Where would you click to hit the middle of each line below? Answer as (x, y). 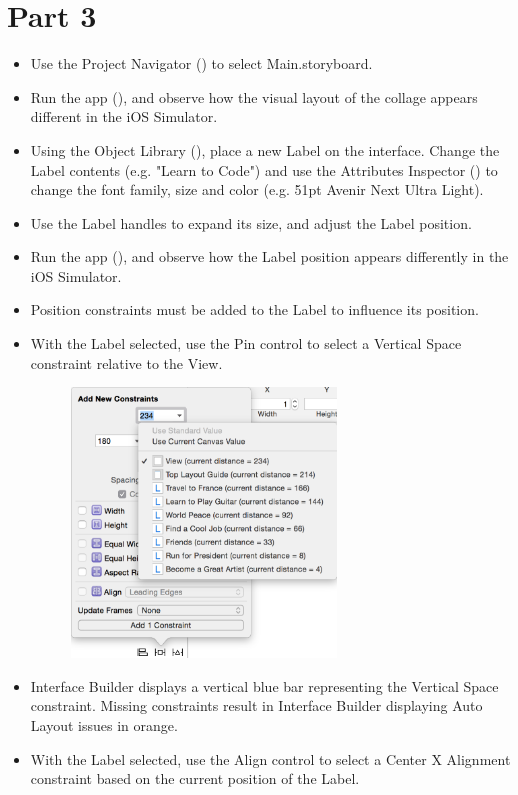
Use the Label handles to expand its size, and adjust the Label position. (251, 222)
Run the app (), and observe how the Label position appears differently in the (269, 256)
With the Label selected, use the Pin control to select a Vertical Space (246, 343)
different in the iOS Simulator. (124, 116)
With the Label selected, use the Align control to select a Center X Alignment (270, 758)
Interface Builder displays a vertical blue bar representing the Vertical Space (264, 685)
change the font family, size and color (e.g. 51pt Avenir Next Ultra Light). (257, 189)
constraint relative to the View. (126, 362)
